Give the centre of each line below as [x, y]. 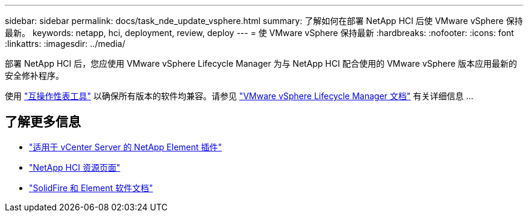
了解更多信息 [43, 122]
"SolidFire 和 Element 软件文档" [91, 188]
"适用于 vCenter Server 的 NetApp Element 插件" [126, 147]
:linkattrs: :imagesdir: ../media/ [65, 44]
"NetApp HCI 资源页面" [75, 167]
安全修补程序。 [34, 75]
